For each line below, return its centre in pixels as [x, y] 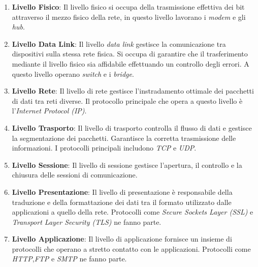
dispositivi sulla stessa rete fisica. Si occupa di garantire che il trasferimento [130, 54]
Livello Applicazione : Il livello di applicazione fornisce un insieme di [122, 239]
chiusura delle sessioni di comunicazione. [75, 175]
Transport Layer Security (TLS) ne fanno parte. [87, 221]
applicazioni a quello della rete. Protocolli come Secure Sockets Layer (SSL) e [133, 212]
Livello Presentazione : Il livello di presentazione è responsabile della [122, 191]
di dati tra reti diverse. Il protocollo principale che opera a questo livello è [127, 100]
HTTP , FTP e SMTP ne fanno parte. [69, 259]
